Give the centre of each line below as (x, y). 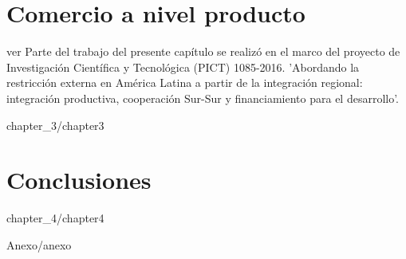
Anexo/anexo (39, 244)
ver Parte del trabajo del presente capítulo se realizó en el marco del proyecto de (203, 51)
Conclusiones (79, 180)
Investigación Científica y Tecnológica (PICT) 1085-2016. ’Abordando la (183, 67)
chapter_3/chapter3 (55, 125)
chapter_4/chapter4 (55, 218)
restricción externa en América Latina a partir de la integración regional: (185, 82)
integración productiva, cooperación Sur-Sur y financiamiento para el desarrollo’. (203, 98)
